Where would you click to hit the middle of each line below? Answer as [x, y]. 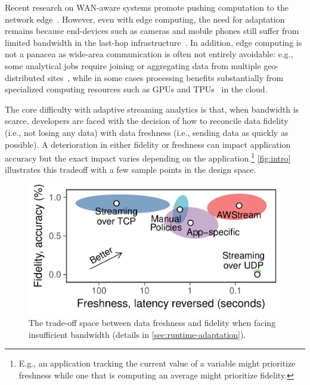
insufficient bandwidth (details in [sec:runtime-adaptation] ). [137, 334]
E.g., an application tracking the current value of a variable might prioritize [157, 363]
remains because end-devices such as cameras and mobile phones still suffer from [152, 31]
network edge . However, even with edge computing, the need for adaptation [145, 19]
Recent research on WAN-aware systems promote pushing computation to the [147, 7]
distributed [25, 77]
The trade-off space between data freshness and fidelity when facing [152, 322]
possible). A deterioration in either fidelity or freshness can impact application [148, 144]
